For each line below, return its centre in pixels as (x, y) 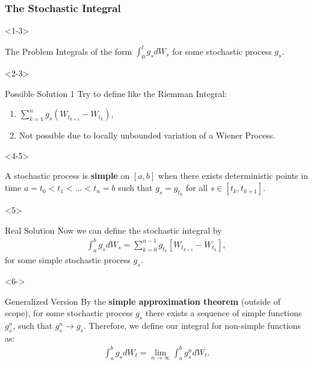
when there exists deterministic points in (233, 176)
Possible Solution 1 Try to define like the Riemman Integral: (116, 93)
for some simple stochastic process (68, 260)
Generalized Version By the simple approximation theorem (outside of (143, 301)
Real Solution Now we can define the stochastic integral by (113, 230)
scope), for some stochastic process (69, 313)
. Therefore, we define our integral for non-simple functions (192, 325)
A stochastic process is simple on (67, 176)
